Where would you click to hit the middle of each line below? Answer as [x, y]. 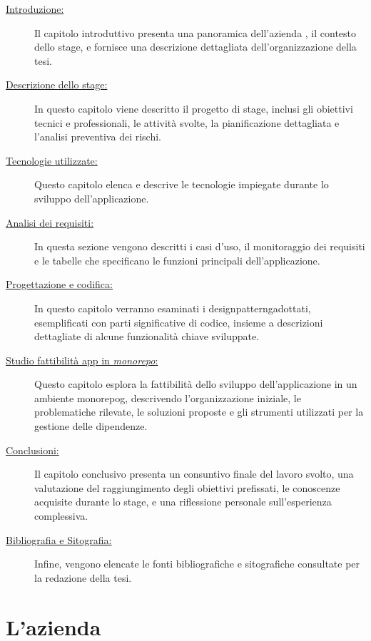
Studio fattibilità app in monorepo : [82, 360]
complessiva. [61, 516]
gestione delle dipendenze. [91, 426]
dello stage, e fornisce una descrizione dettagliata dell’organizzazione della [195, 47]
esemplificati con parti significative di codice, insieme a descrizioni [179, 322]
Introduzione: [35, 9]
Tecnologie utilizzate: [52, 160]
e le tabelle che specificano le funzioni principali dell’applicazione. [177, 260]
